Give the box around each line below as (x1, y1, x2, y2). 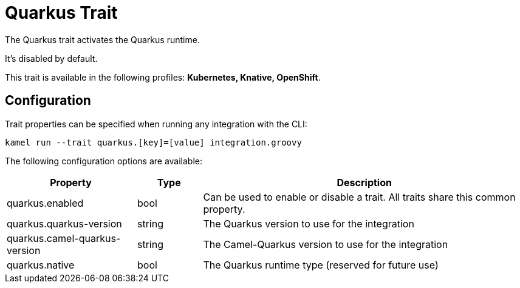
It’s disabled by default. (5, 53, 98, 64)
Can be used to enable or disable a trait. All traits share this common (203, 190, 516, 203)
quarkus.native (7, 258, 75, 271)
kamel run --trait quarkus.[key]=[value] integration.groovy (5, 137, 302, 147)
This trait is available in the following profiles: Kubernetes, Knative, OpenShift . (5, 72, 321, 82)
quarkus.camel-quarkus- (7, 232, 121, 244)
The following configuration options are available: (5, 155, 203, 166)
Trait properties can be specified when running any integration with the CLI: (5, 118, 307, 129)
